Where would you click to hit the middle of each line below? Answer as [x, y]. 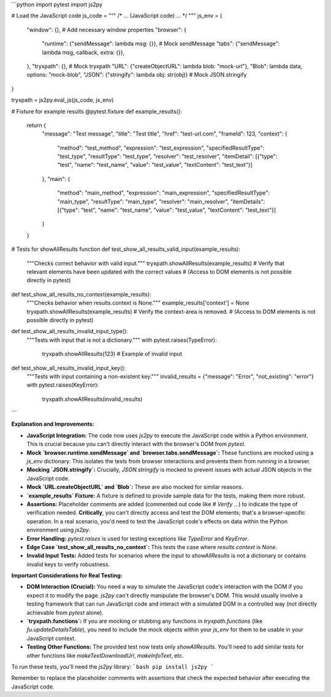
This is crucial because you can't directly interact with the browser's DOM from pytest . [136, 444]
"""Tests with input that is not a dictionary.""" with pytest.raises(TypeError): [122, 340]
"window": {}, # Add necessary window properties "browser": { [107, 29]
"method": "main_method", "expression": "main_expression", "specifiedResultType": [163, 193]
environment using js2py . [59, 530]
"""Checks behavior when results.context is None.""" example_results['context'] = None [138, 303]
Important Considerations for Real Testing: [67, 576]
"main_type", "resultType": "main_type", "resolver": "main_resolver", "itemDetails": [161, 201]
